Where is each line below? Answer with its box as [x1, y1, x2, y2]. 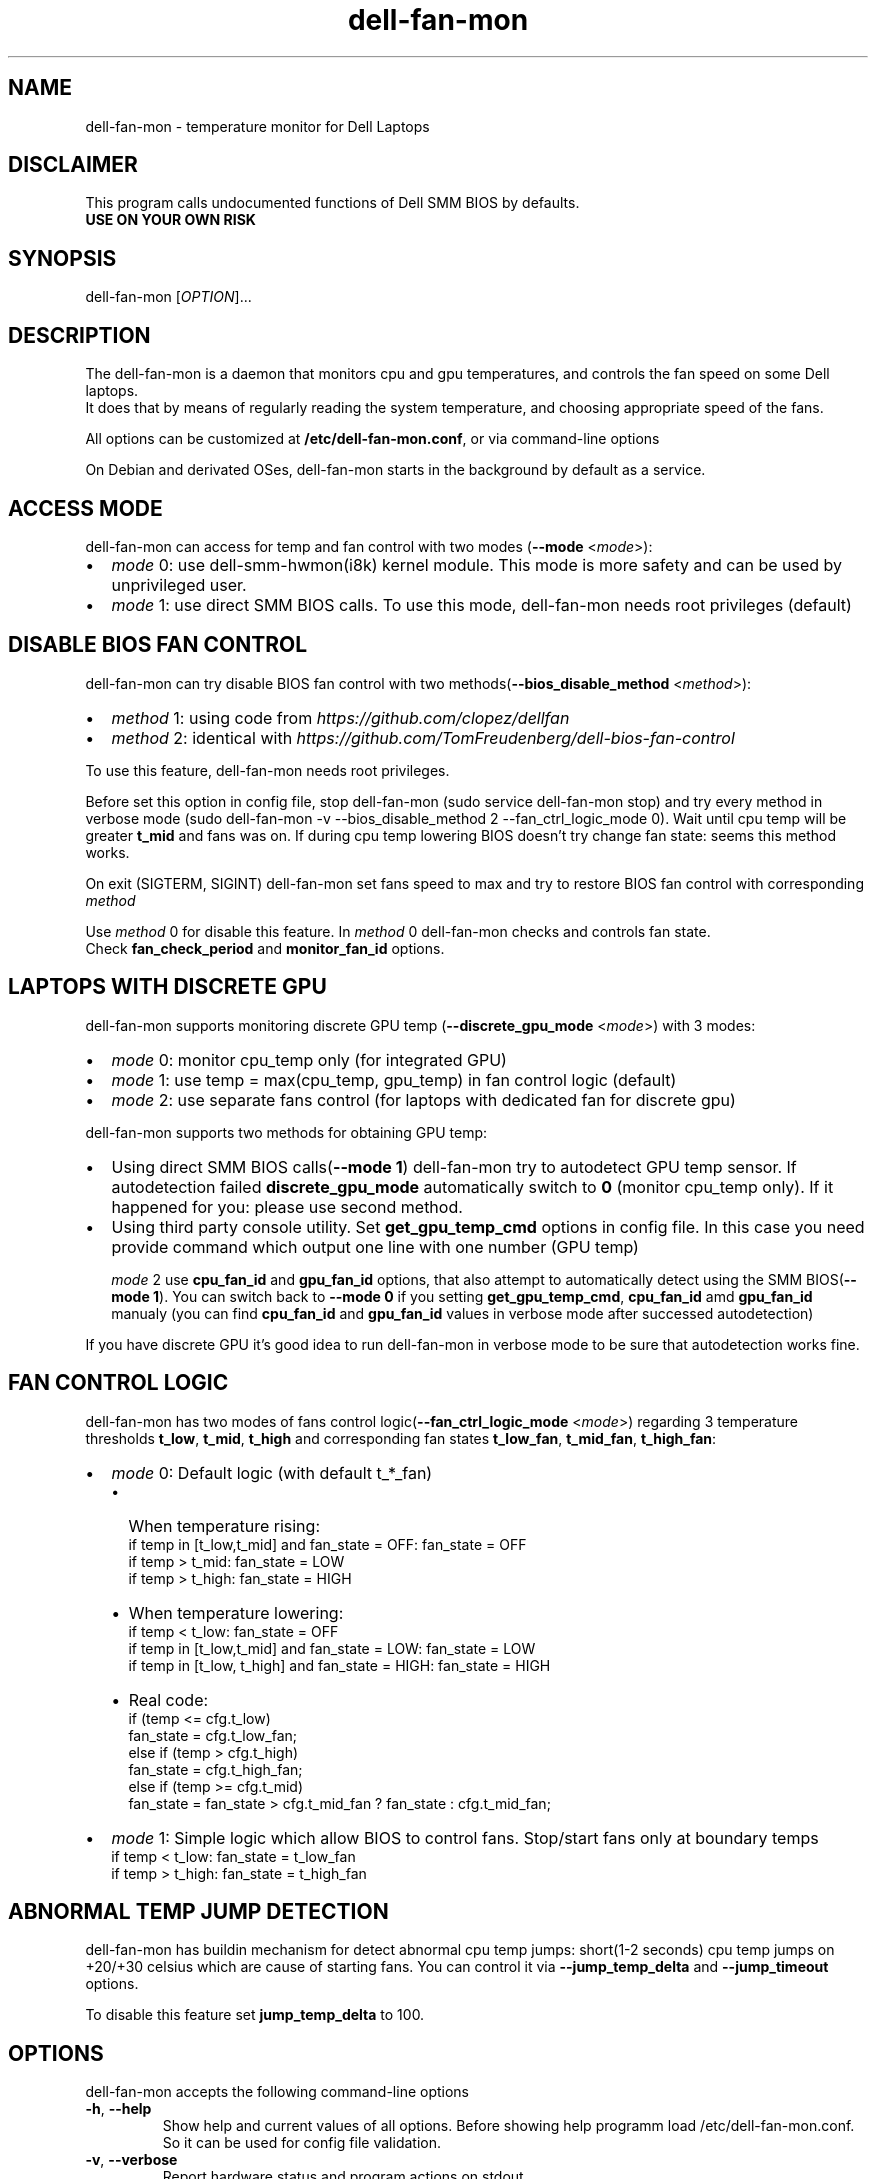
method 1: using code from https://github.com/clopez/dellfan [111, 707, 570, 728]
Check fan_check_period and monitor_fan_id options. [85, 939, 445, 957]
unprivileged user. [111, 574, 247, 595]
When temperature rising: [128, 1515, 320, 1536]
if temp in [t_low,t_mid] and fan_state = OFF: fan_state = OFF [128, 1535, 527, 1553]
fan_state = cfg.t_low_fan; [128, 1726, 298, 1744]
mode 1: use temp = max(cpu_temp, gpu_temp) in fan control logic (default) [111, 1069, 677, 1090]
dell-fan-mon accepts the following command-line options [85, 2083, 470, 2101]
